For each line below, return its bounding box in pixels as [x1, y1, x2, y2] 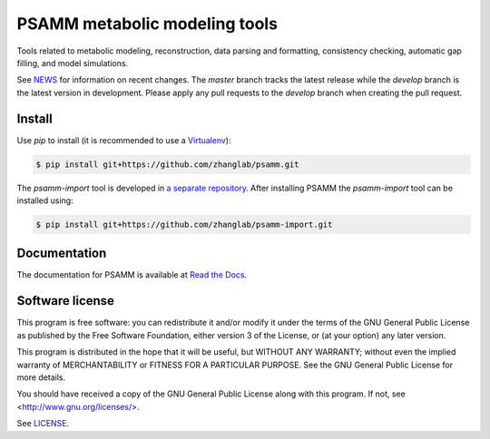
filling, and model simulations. [16, 57, 129, 68]
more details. [16, 372, 66, 383]
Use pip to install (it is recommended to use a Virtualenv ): [16, 134, 231, 145]
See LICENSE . [16, 418, 70, 429]
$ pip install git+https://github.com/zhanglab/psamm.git [35, 159, 299, 170]
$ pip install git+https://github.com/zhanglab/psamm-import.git [35, 219, 333, 229]
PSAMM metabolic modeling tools [16, 14, 279, 34]
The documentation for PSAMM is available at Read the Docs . [16, 269, 248, 280]
